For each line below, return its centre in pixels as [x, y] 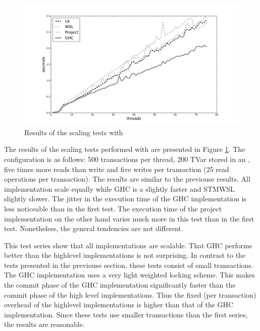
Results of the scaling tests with [74, 132]
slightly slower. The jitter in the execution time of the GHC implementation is [125, 199]
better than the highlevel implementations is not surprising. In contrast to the [125, 255]
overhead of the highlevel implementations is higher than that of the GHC [119, 305]
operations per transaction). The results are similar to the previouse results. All [127, 179]
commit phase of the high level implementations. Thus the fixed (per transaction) [130, 294]
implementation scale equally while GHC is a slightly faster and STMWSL [119, 188]
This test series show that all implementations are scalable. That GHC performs [128, 245]
